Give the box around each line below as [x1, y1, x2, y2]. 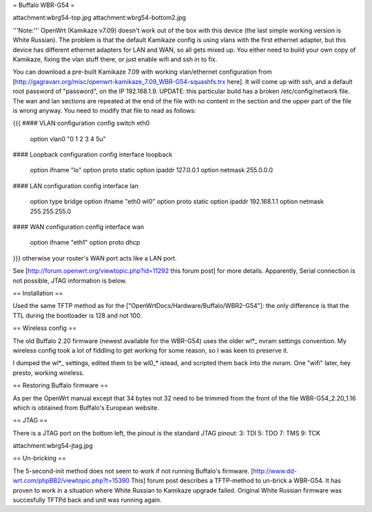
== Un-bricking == [12, 454, 67, 462]
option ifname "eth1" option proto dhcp [30, 238, 141, 247]
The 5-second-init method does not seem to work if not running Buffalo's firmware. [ [12, 467, 254, 475]
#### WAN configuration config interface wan [12, 223, 145, 231]
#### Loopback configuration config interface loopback [12, 150, 173, 158]
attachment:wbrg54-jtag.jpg [12, 442, 93, 450]
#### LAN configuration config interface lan [12, 181, 139, 190]
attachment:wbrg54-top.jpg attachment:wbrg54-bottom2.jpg [12, 14, 186, 22]
